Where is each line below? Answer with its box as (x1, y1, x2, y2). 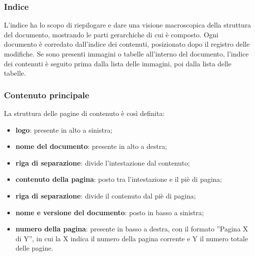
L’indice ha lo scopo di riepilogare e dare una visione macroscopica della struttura (4, 20, 251, 30)
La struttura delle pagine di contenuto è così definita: (4, 108, 165, 118)
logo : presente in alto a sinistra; (15, 124, 113, 135)
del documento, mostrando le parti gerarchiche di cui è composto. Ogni (4, 29, 219, 39)
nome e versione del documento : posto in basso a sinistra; (15, 207, 204, 217)
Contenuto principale (4, 88, 90, 101)
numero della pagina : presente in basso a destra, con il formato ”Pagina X (15, 224, 248, 234)
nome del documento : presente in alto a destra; (15, 141, 167, 151)
